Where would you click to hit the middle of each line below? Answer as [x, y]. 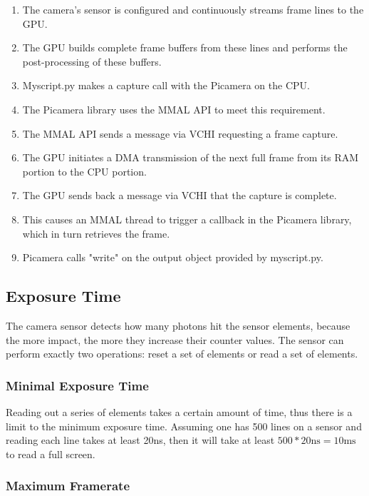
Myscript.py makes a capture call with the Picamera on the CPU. [166, 85]
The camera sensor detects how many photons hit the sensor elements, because [178, 325]
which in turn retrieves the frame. [96, 233]
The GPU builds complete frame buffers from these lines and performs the [185, 47]
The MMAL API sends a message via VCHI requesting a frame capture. [180, 133]
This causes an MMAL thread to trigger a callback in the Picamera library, [187, 219]
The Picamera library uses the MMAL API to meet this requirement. [174, 109]
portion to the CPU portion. [84, 171]
